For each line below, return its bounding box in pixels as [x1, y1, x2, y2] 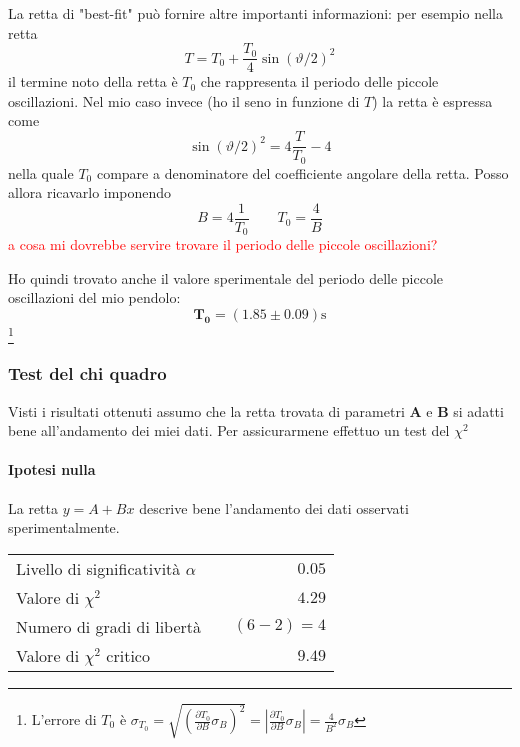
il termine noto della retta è [8, 71, 178, 92]
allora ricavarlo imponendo [8, 182, 172, 203]
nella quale [8, 162, 74, 183]
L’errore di [31, 709, 97, 730]
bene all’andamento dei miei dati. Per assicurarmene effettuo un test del [8, 420, 450, 441]
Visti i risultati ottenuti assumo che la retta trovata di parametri [8, 400, 405, 421]
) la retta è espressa [372, 90, 493, 111]
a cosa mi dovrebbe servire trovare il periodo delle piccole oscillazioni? [8, 234, 438, 255]
